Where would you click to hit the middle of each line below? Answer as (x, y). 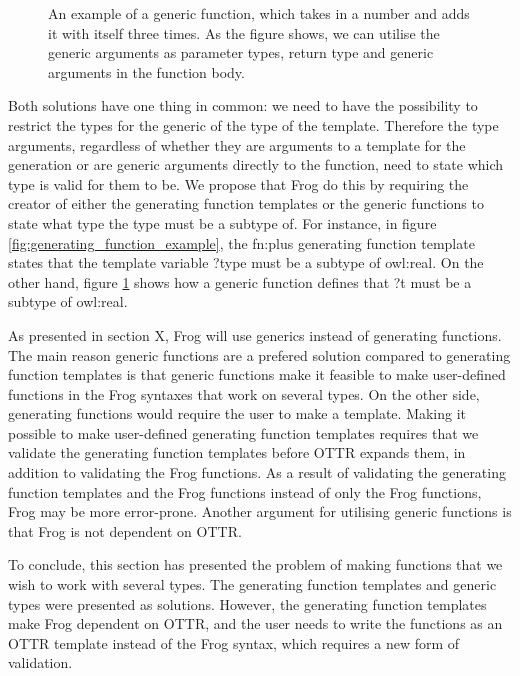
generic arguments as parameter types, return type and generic (241, 52)
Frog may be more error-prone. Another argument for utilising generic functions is (260, 511)
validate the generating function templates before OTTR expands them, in (237, 452)
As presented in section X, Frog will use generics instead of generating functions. (255, 334)
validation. (40, 662)
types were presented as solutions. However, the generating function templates (247, 603)
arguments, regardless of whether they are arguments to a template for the (237, 144)
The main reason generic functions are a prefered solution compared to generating (259, 354)
